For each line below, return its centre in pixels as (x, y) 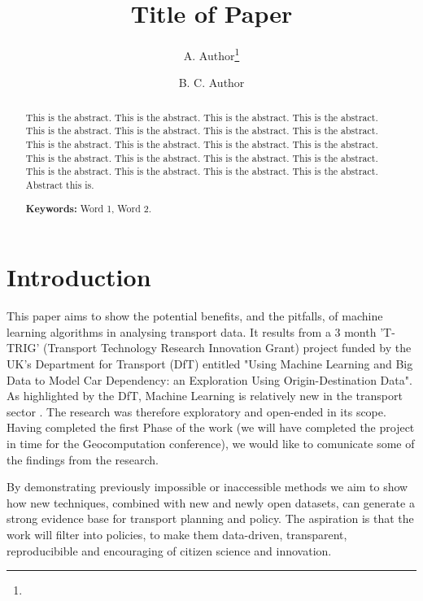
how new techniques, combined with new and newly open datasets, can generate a (211, 502)
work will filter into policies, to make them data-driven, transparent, (177, 534)
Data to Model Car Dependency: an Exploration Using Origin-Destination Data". (209, 379)
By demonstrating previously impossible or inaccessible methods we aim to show (207, 487)
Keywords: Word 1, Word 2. (89, 208)
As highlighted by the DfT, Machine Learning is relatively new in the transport (205, 396)
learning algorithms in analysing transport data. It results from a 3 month (192, 331)
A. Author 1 (211, 54)
